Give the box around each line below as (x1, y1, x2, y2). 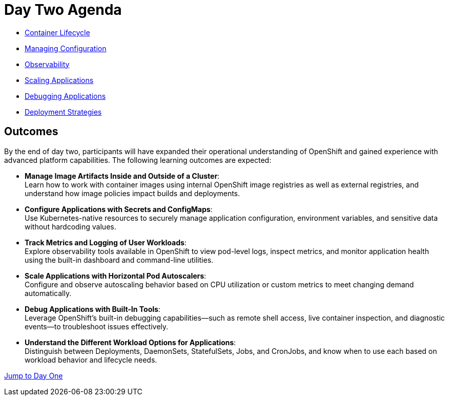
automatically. (25, 288, 72, 298)
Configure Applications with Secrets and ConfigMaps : (25, 204, 213, 214)
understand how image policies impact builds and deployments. (25, 188, 240, 198)
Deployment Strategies (25, 107, 102, 116)
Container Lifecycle (25, 28, 90, 37)
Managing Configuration (25, 44, 107, 53)
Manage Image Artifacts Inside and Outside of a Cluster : (25, 171, 220, 180)
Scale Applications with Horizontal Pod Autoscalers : (25, 271, 207, 280)
